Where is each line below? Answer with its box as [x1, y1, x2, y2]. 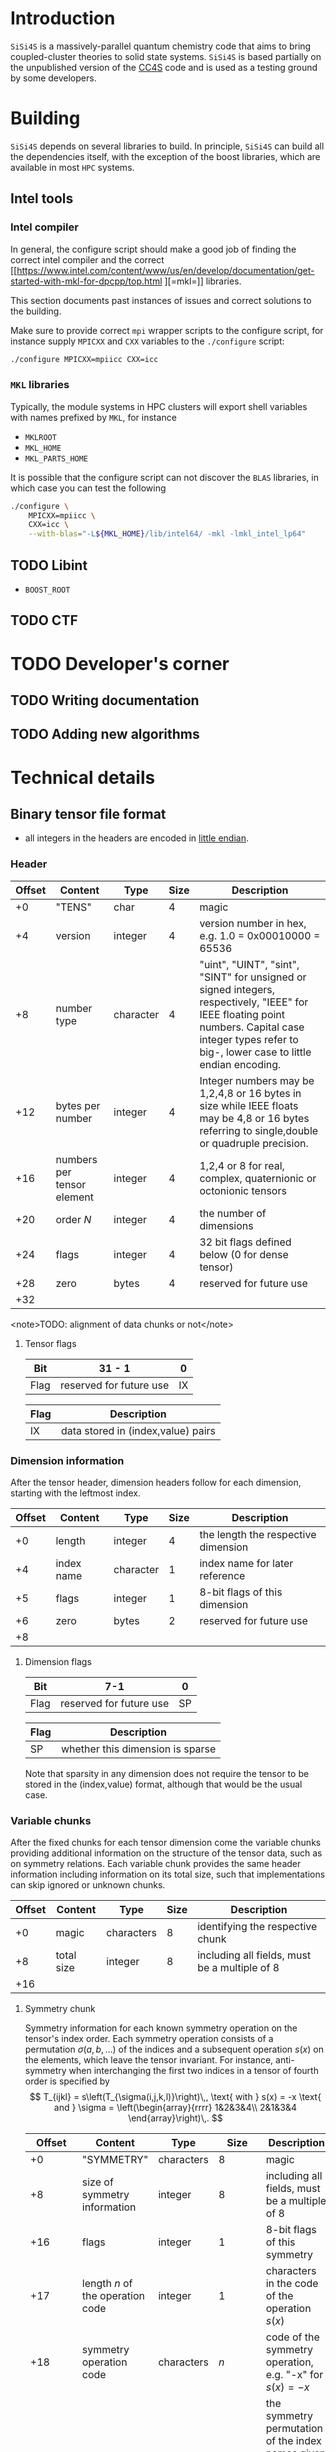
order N [55, 1212, 92, 1226]
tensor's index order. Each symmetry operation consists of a [24, 2033, 274, 2045]
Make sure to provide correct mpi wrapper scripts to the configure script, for [10, 324, 324, 336]
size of [81, 2175, 114, 2189]
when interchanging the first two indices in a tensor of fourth [68, 2065, 319, 2077]
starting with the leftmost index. [10, 1487, 141, 1499]
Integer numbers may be [199, 1073, 315, 1087]
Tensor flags [24, 1337, 77, 1349]
